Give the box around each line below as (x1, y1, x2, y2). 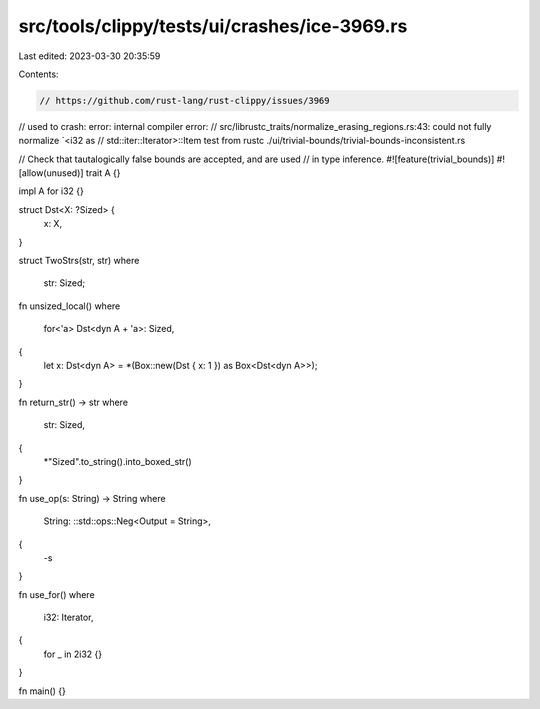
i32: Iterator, (43, 611, 94, 624)
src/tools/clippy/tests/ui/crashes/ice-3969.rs (18, 15, 408, 37)
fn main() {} (18, 685, 67, 697)
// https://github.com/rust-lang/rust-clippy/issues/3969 (39, 95, 330, 106)
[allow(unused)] (18, 167, 84, 179)
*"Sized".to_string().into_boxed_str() (43, 455, 192, 467)
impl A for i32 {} (18, 185, 84, 197)
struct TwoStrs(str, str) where (18, 255, 140, 267)
